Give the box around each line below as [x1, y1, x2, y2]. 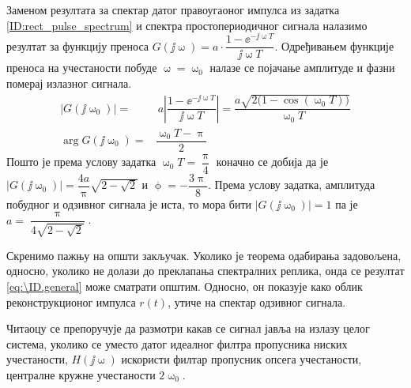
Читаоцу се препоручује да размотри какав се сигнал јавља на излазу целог [6, 320, 370, 337]
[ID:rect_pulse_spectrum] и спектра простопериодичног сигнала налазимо [6, 17, 368, 33]
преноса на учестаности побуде [6, 59, 157, 76]
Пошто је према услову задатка [6, 153, 156, 170]
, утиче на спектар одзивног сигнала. [168, 293, 346, 310]
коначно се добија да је [216, 153, 329, 170]
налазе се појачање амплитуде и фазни [209, 59, 395, 76]
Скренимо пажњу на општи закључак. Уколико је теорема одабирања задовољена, [6, 247, 402, 263]
